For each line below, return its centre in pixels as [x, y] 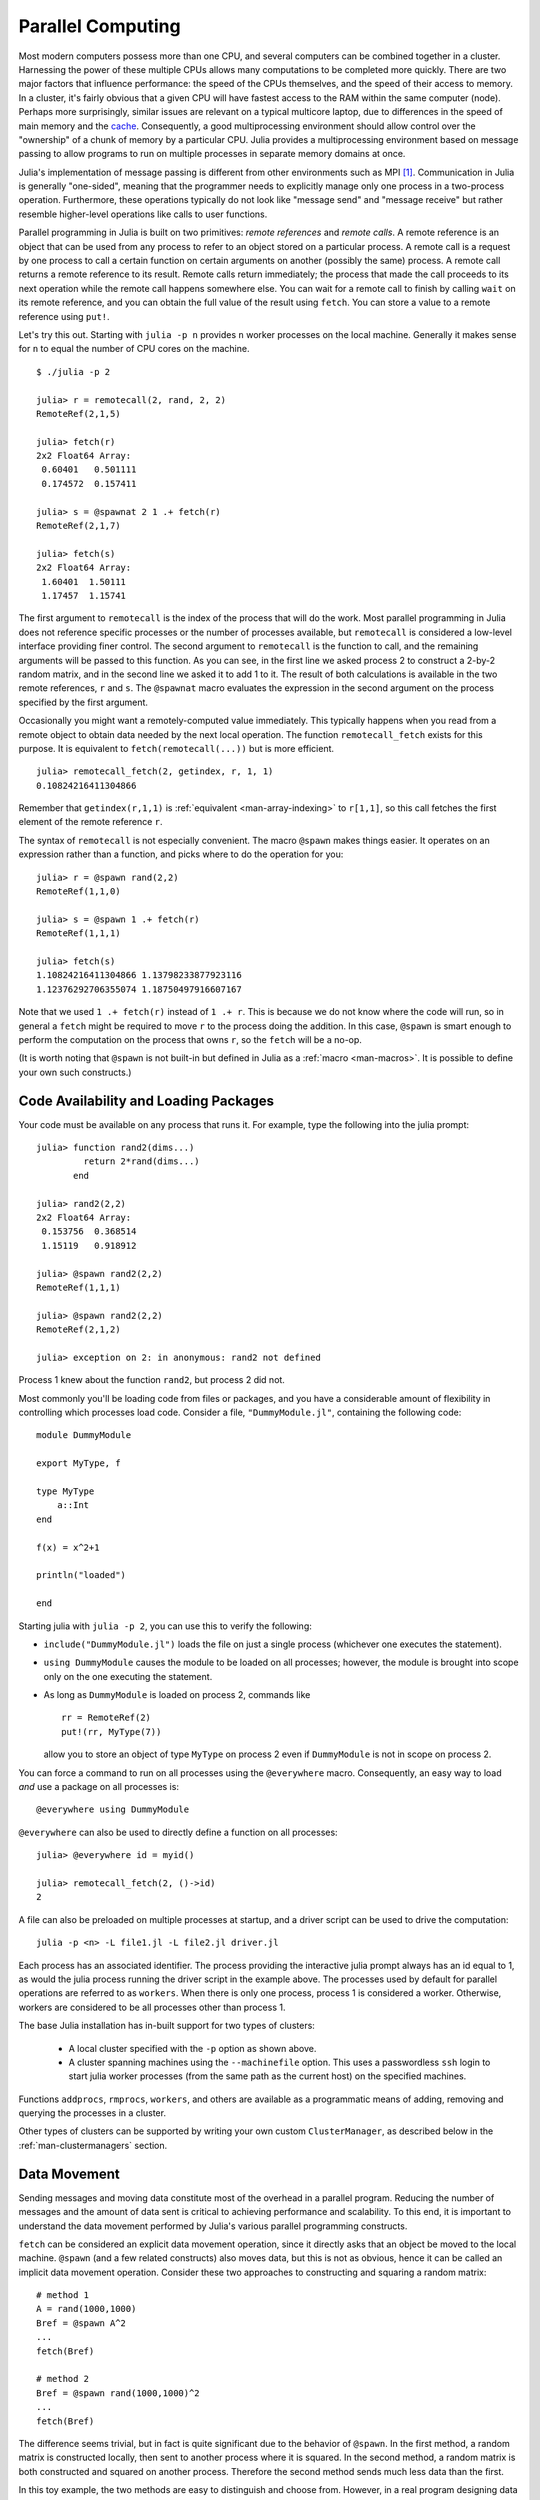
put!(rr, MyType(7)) [111, 1731]
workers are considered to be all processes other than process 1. [152, 2007]
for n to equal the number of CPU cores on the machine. [134, 349]
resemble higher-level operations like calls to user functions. [143, 214]
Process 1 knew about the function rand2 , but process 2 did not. [151, 1380]
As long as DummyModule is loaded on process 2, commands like [177, 1695]
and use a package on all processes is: [99, 1787]
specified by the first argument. [83, 702]
